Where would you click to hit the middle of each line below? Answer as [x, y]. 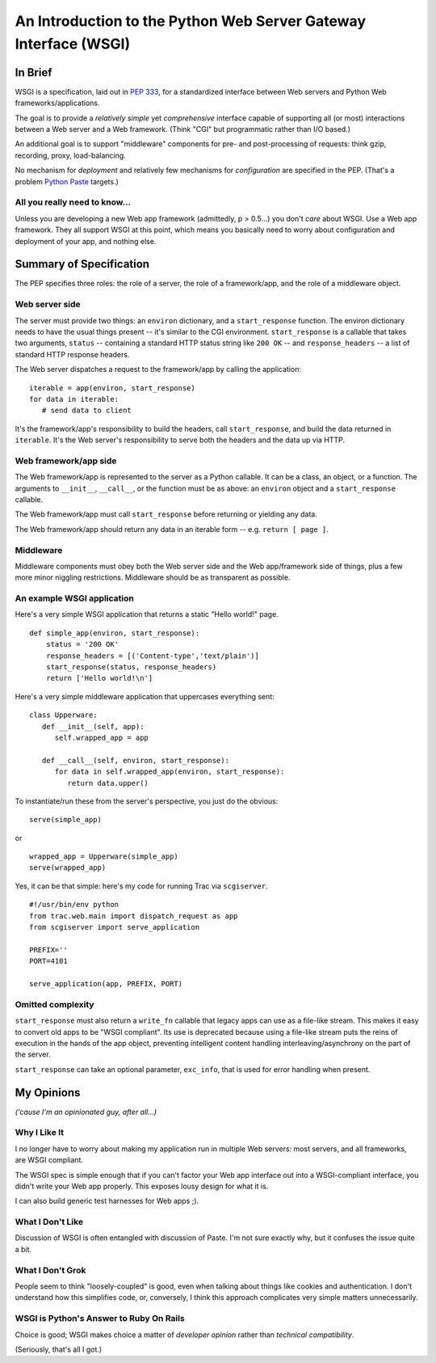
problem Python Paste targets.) [67, 181]
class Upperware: [63, 715]
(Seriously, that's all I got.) [59, 1349]
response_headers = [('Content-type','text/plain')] [153, 656]
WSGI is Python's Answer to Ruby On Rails [100, 1319]
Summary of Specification [82, 264]
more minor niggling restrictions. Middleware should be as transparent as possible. [153, 577]
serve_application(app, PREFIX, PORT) [106, 983]
